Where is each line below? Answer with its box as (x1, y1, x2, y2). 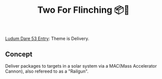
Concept (5, 50, 33, 58)
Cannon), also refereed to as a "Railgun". (5, 68, 88, 74)
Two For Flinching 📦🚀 (37, 4, 130, 16)
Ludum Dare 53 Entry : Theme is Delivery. (5, 36, 89, 41)
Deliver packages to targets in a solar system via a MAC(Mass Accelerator (5, 63, 157, 69)
